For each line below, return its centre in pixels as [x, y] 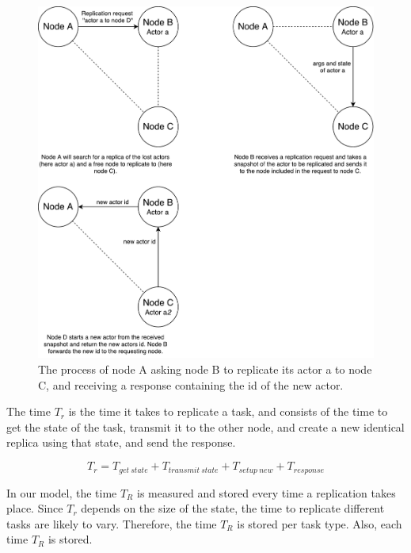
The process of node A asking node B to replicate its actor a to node [205, 369]
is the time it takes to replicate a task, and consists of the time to [228, 411]
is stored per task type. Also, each [320, 523]
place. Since [35, 508]
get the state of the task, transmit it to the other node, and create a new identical [205, 426]
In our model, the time [62, 492]
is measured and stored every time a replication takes [266, 492]
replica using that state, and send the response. [121, 442]
